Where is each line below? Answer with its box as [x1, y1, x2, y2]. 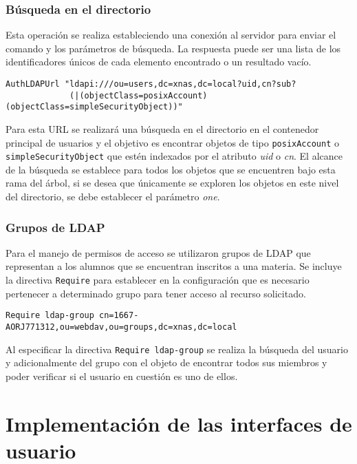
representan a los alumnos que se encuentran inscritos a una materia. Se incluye [6, 259, 342, 273]
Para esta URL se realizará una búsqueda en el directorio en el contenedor [6, 121, 319, 136]
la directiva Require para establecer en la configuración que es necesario [6, 273, 310, 287]
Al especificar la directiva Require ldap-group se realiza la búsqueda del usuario [6, 341, 348, 356]
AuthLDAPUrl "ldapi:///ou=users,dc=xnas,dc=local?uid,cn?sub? [6, 79, 296, 89]
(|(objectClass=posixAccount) [69, 90, 208, 101]
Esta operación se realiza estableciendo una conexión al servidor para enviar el [6, 28, 336, 42]
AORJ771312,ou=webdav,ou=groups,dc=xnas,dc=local [6, 321, 237, 332]
